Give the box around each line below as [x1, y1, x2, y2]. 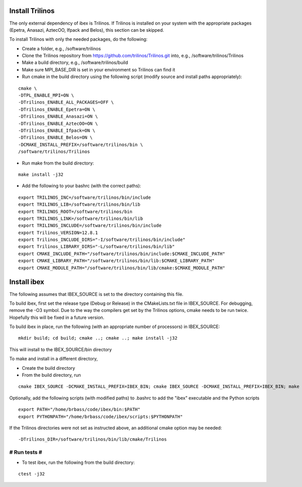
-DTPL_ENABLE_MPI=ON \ [18, 93, 74, 98]
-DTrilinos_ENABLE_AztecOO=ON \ [18, 121, 98, 126]
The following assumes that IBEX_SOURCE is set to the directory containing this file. [9, 291, 184, 297]
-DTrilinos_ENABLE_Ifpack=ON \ [18, 127, 96, 133]
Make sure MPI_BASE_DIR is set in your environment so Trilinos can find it [22, 66, 176, 72]
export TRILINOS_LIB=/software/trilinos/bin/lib [18, 202, 140, 207]
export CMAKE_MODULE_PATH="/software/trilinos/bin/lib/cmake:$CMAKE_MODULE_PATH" [18, 265, 225, 271]
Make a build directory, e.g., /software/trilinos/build [22, 59, 128, 65]
